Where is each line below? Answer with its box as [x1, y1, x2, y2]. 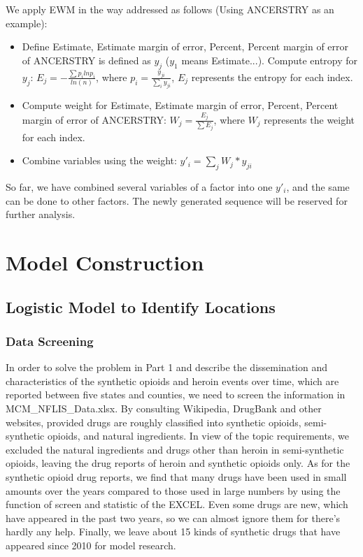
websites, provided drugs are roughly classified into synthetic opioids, [6, 414, 301, 429]
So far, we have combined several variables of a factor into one [6, 180, 273, 194]
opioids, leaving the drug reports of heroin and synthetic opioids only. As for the [6, 456, 350, 470]
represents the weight [264, 112, 355, 126]
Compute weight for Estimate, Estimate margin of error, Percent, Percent [22, 98, 339, 113]
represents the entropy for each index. [191, 69, 353, 84]
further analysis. [6, 207, 76, 222]
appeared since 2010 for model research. [6, 537, 176, 552]
